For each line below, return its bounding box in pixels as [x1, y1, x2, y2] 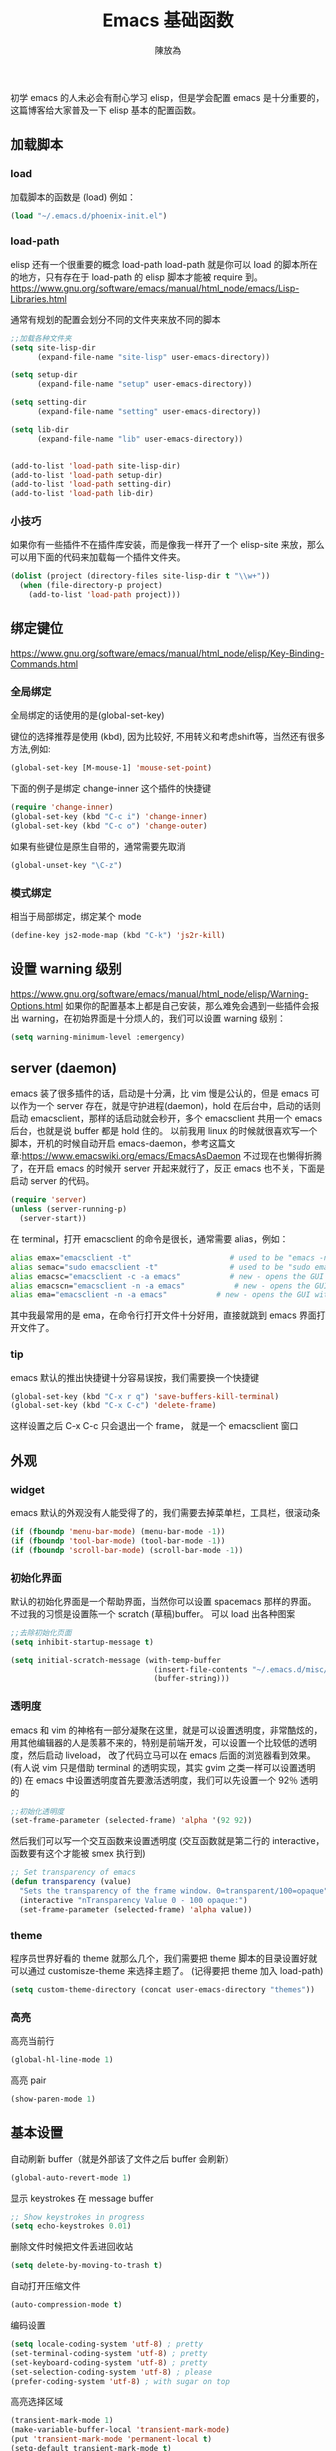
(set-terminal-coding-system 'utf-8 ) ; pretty [10, 2348, 208, 2358]
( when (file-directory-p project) [19, 581, 163, 591]
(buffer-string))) [153, 1674, 230, 1684]
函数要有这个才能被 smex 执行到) [10, 1847, 147, 1860]
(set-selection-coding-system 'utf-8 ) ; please [10, 2367, 213, 2377]
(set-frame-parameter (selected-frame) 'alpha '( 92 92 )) [10, 1816, 253, 1826]
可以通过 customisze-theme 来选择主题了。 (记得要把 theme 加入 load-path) [10, 1965, 324, 1976]
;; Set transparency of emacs [10, 1867, 137, 1878]
